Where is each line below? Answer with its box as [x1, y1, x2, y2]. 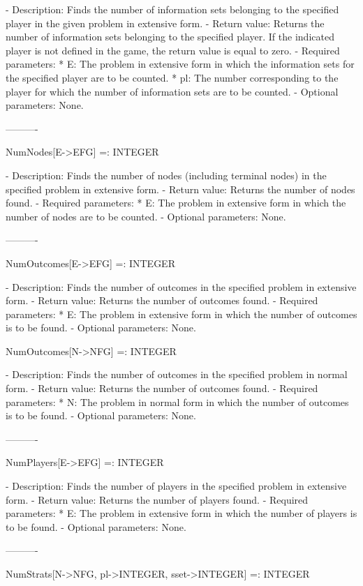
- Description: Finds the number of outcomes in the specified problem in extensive [6, 279, 357, 294]
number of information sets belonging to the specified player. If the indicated [6, 29, 334, 44]
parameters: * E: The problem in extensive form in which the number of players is [6, 506, 357, 520]
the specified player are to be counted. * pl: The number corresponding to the [6, 70, 339, 84]
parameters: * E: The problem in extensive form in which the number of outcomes [6, 306, 357, 321]
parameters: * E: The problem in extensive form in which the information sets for [6, 57, 355, 71]
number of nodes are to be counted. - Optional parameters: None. [6, 209, 286, 223]
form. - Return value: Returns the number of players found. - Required [6, 492, 309, 506]
